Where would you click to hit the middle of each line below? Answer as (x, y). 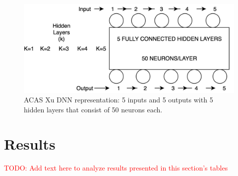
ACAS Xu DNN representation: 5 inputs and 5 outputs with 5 (119, 100)
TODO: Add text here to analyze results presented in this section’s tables (116, 167)
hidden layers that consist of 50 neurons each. (93, 110)
